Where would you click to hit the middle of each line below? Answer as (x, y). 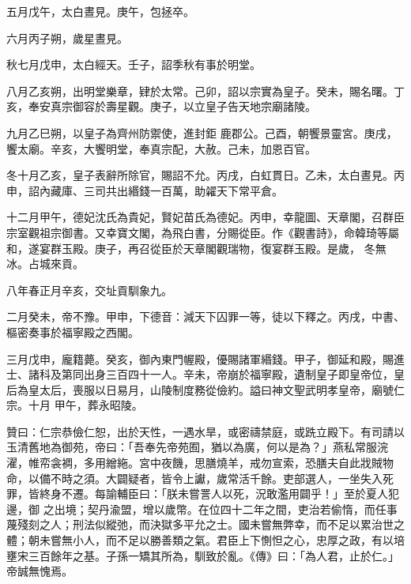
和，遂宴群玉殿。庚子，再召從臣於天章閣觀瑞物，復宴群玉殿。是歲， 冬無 (196, 248)
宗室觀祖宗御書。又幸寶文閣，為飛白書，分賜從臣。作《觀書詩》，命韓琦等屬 (203, 232)
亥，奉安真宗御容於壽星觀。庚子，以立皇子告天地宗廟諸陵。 (161, 106)
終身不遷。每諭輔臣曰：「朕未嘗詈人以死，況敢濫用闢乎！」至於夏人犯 (219, 494)
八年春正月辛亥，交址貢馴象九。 (89, 290)
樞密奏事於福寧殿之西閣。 (73, 332)
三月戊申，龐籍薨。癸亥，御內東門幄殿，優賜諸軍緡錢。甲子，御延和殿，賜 (200, 358)
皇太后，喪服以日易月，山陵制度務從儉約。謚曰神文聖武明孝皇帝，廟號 (211, 389)
